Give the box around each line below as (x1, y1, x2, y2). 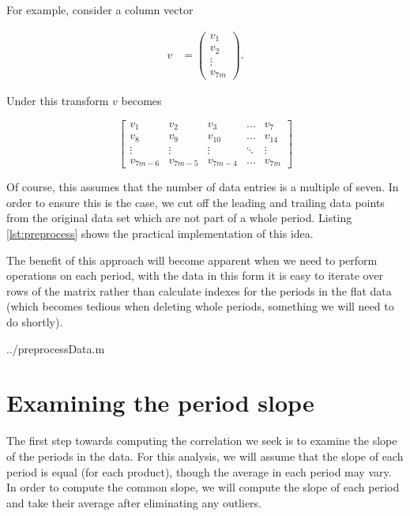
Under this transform (6, 92, 109, 109)
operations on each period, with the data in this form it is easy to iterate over (6, 267, 383, 284)
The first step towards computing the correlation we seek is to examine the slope (6, 432, 397, 449)
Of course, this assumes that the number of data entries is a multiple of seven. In (6, 179, 399, 195)
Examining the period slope (6, 386, 314, 419)
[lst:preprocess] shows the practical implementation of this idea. (6, 225, 314, 242)
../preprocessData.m (6, 340, 105, 356)
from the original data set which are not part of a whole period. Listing (6, 209, 352, 226)
